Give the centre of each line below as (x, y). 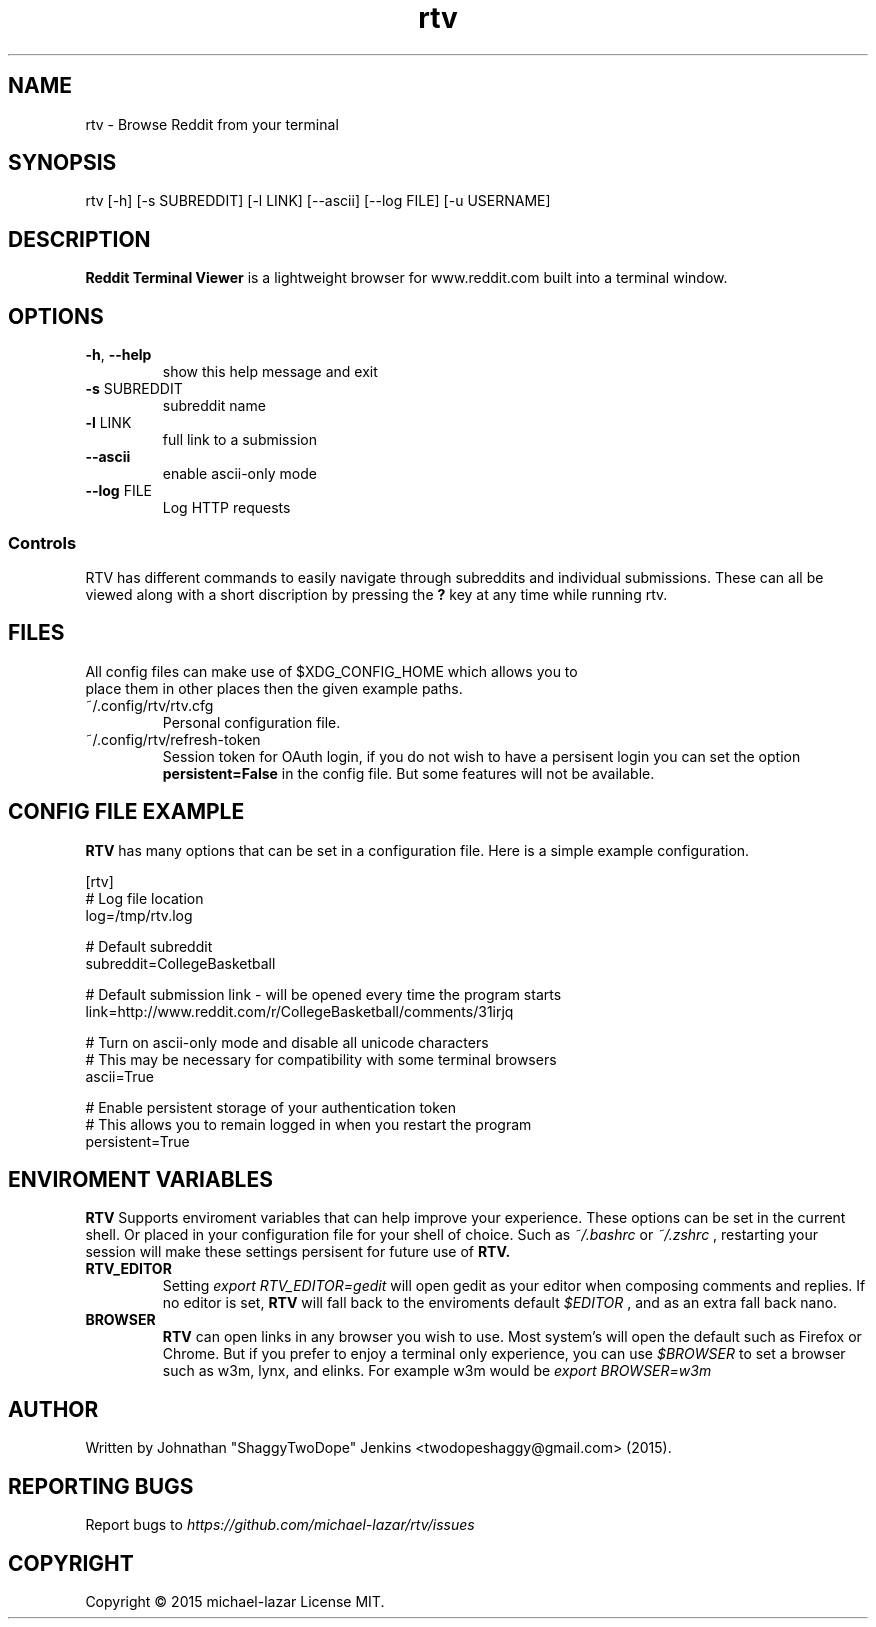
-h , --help (118, 355)
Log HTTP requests (226, 508)
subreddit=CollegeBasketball (180, 963)
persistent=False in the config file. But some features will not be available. (408, 773)
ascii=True (120, 1076)
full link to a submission (239, 440)
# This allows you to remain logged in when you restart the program (308, 1124)
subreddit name (214, 406)
